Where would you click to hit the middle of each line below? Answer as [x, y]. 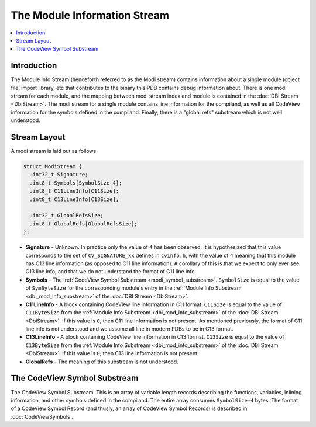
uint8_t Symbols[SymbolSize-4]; [76, 183]
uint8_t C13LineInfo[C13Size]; [74, 199]
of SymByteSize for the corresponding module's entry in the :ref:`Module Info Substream [133, 288]
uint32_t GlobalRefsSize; [66, 216]
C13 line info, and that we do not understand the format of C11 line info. [111, 272]
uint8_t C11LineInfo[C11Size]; [74, 191]
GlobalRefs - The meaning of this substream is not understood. [102, 362]
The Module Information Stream [90, 15]
